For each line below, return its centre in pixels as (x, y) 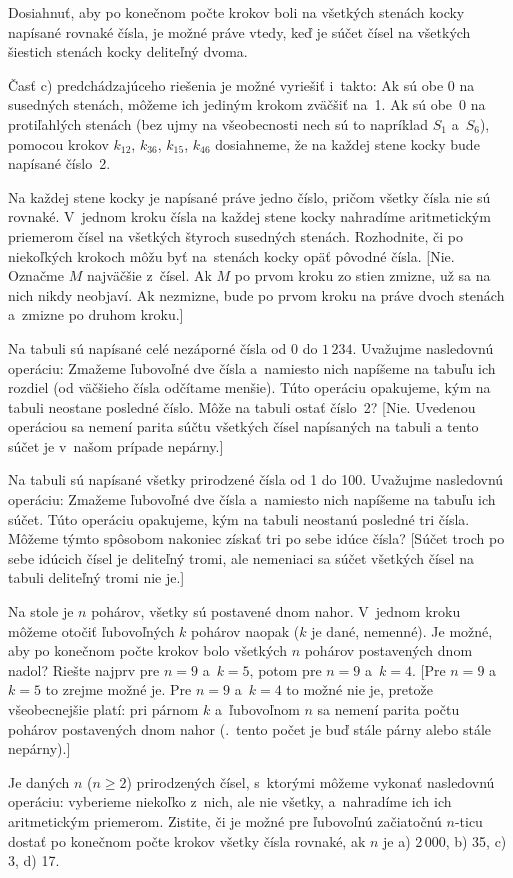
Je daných (39, 781)
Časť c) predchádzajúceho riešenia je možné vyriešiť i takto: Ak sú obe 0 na (241, 84)
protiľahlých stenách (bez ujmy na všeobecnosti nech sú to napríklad (218, 123)
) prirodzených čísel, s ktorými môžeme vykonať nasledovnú (310, 781)
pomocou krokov (58, 143)
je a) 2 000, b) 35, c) (445, 840)
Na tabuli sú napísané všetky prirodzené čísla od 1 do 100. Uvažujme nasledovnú (256, 479)
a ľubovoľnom (257, 709)
